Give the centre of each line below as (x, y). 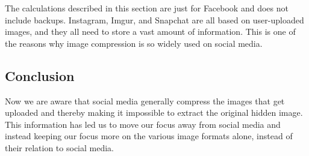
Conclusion (40, 75)
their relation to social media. (59, 147)
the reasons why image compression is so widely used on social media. (134, 43)
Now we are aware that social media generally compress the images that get (145, 100)
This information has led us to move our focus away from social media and (143, 124)
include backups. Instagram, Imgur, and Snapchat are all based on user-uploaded (154, 19)
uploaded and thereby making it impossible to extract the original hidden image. (154, 112)
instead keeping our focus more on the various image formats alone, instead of (149, 136)
